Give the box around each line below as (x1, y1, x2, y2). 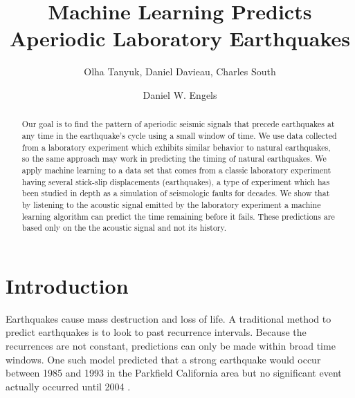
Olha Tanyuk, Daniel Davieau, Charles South (84, 64, 276, 79)
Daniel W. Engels (143, 87, 217, 102)
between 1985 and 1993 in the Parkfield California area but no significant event (6, 366, 342, 380)
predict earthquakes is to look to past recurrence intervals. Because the (6, 325, 307, 339)
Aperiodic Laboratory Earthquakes (10, 24, 350, 53)
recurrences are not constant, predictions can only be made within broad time (6, 338, 336, 352)
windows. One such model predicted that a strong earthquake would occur (6, 352, 321, 366)
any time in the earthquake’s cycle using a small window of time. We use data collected (21, 129, 337, 141)
